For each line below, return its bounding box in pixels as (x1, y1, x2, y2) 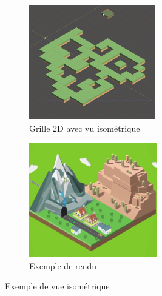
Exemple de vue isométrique (5, 280, 110, 292)
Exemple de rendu (29, 259, 97, 272)
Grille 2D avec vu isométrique (29, 121, 140, 134)
